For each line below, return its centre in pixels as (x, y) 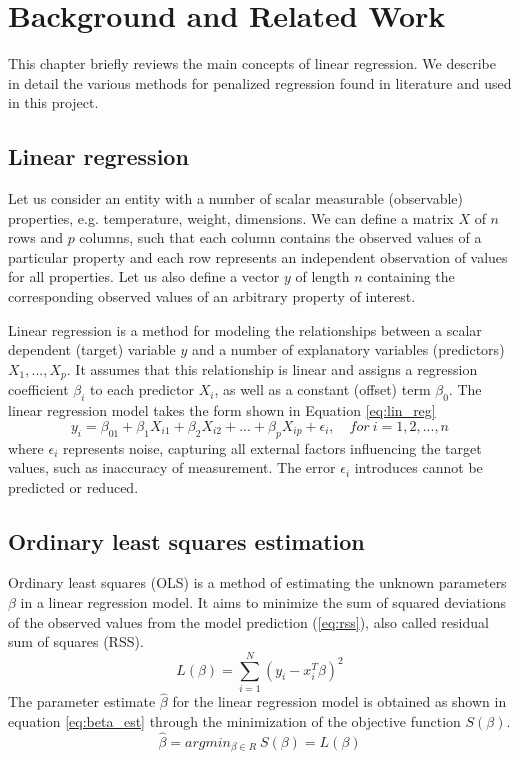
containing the (411, 276)
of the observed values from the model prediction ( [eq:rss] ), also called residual (248, 621)
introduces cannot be (418, 467)
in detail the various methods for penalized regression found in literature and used (260, 82)
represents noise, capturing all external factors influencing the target (272, 447)
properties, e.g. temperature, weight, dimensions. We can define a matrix (231, 217)
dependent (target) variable (92, 349)
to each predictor (142, 389)
